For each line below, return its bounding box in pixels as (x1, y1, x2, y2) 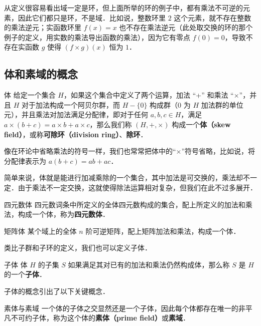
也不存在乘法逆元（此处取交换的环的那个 (119, 22, 253, 33)
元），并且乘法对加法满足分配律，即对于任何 (4, 109, 148, 120)
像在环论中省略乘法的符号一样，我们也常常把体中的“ (4, 146, 176, 156)
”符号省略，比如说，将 (181, 146, 255, 156)
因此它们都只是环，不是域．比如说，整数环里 (18, 12, 166, 23)
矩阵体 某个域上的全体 (4, 225, 77, 236)
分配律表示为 (4, 155, 46, 166)
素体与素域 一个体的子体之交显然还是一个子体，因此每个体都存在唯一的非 (4, 302, 245, 313)
